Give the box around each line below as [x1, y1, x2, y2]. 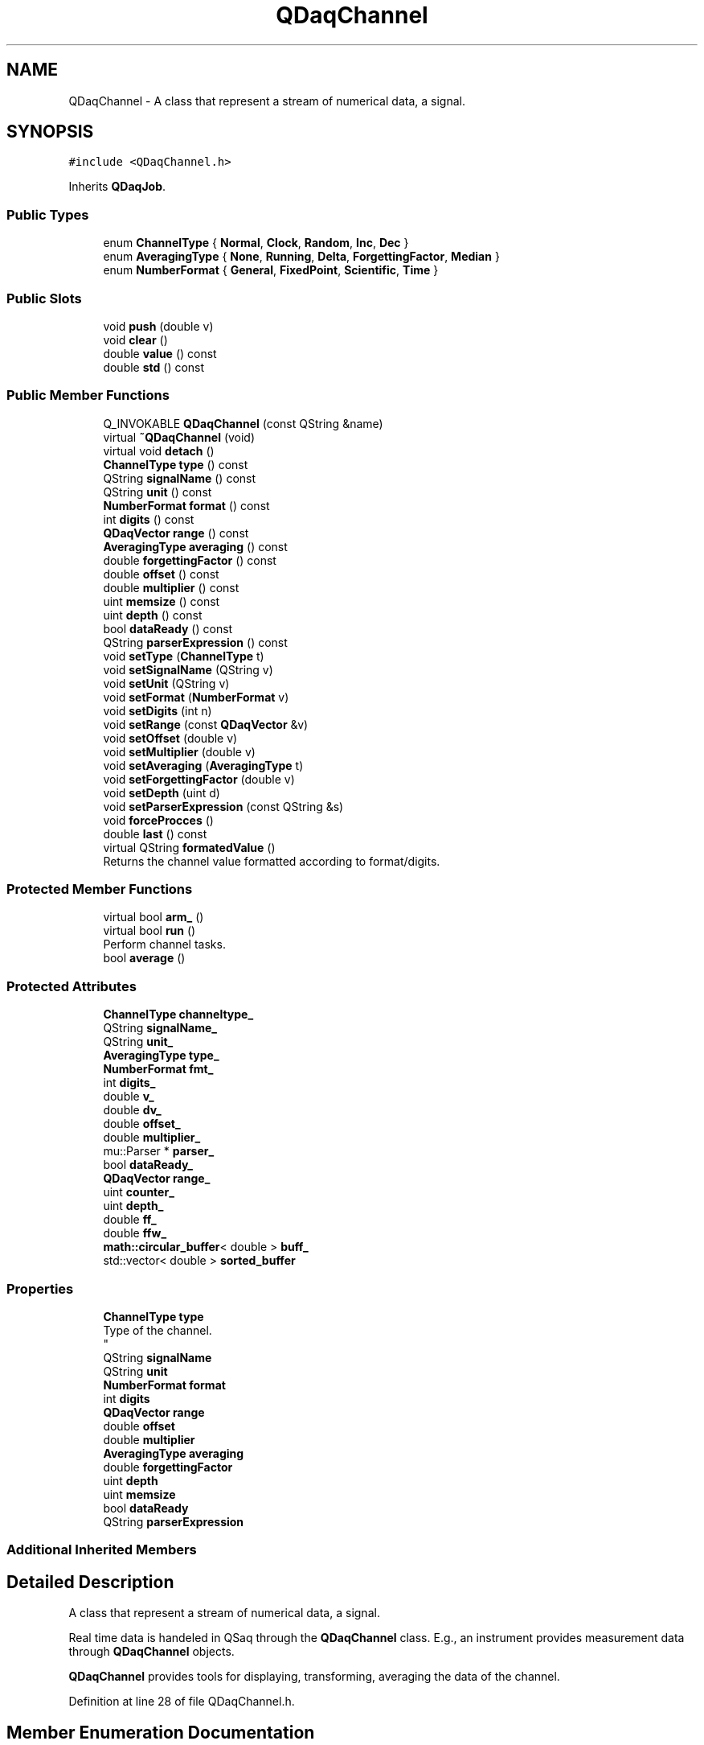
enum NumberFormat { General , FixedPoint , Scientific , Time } [103, 263, 439, 278]
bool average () [103, 951, 186, 965]
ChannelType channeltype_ [103, 1007, 254, 1022]
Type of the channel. [103, 1323, 212, 1337]
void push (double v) [103, 319, 214, 333]
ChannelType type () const [103, 457, 248, 471]
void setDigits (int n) [103, 703, 212, 718]
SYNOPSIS [6, 121, 94, 142]
